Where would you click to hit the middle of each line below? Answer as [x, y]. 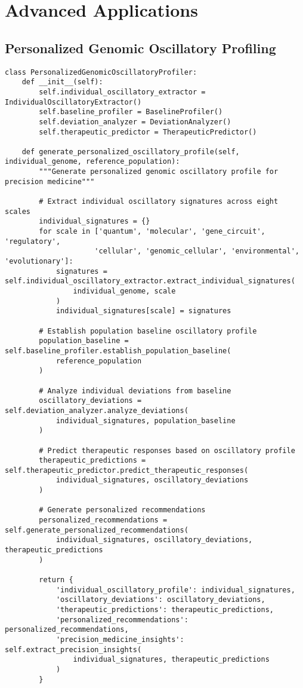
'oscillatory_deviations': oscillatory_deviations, [160, 600]
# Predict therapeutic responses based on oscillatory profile [167, 450]
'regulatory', [33, 241]
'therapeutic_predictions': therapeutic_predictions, [165, 610]
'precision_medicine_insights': [120, 639]
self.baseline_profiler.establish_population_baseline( [118, 351]
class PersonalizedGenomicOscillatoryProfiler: [101, 72]
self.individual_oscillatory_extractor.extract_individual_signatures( [150, 281]
